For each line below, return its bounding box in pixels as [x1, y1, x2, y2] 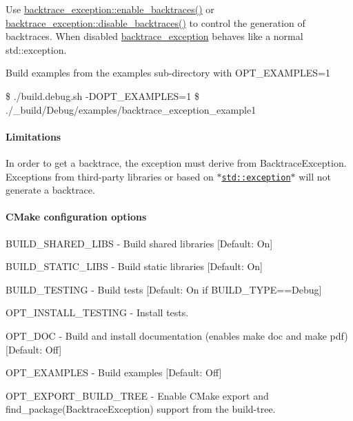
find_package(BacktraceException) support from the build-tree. [6, 402, 276, 416]
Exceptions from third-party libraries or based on [6, 169, 214, 183]
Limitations [6, 129, 61, 143]
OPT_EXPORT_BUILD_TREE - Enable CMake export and [6, 388, 269, 402]
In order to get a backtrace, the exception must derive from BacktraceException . [6, 155, 347, 170]
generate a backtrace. [6, 183, 95, 197]
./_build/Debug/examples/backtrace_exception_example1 [6, 102, 256, 116]
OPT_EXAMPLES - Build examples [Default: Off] [6, 365, 222, 380]
